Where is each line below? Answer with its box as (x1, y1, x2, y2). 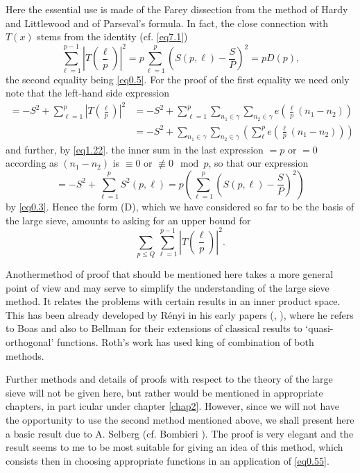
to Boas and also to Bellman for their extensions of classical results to (6, 321, 302, 335)
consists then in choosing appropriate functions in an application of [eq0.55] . (6, 453, 329, 467)
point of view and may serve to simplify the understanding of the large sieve (6, 280, 329, 294)
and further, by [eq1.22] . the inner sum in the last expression (6, 142, 264, 156)
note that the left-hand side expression (6, 85, 169, 100)
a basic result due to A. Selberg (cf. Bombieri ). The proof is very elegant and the (6, 426, 354, 440)
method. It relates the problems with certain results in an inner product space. (6, 294, 341, 308)
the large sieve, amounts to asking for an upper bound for (6, 213, 251, 227)
